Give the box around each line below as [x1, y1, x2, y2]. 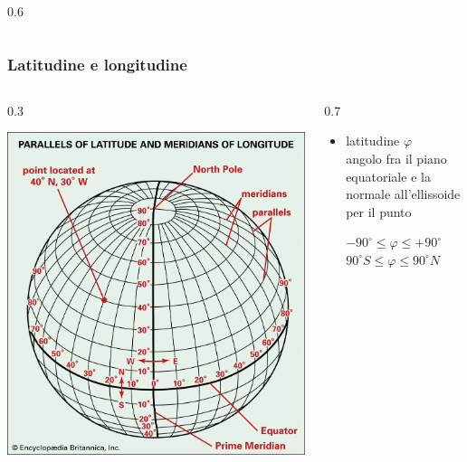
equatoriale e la [346, 166, 431, 185]
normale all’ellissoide [346, 184, 461, 203]
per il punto [346, 202, 412, 221]
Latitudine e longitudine [7, 52, 187, 75]
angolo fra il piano [346, 149, 447, 167]
